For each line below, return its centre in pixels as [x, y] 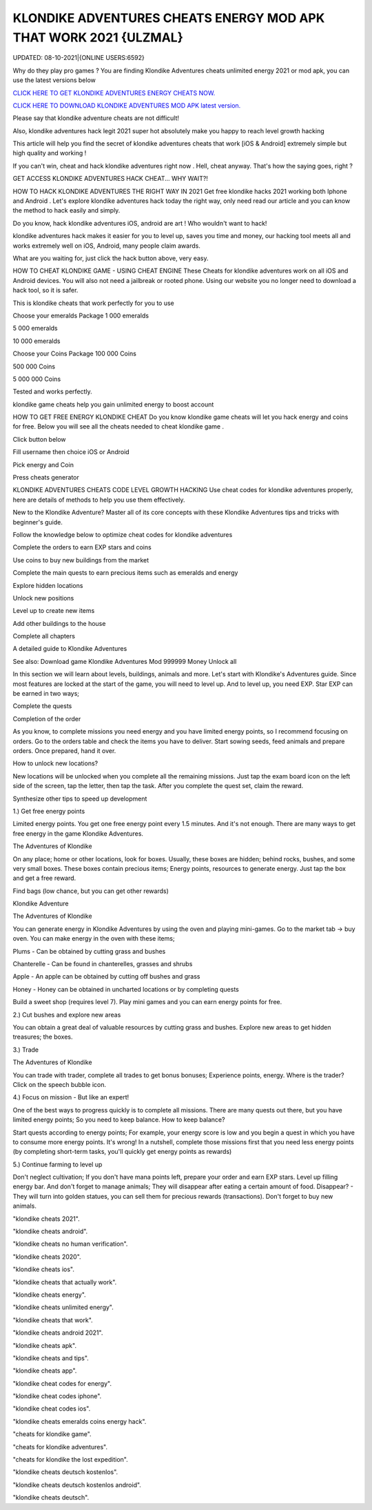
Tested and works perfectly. [52, 392]
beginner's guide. [38, 522]
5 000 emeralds [35, 329]
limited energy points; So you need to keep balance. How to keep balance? [119, 1120]
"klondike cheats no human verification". [70, 1244]
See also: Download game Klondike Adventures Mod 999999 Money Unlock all [125, 661]
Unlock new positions [43, 598]
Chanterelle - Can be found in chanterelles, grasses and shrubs [103, 964]
